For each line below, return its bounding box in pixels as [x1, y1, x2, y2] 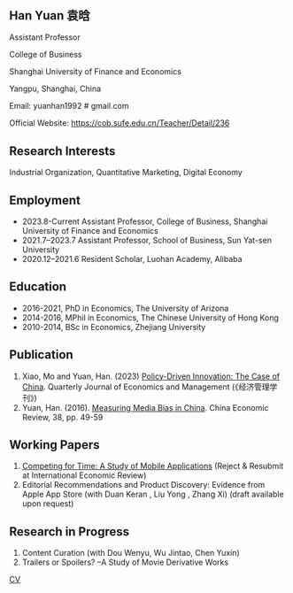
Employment [9, 192, 81, 208]
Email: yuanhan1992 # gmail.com [9, 101, 129, 112]
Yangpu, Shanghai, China [9, 83, 102, 94]
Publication [9, 347, 73, 363]
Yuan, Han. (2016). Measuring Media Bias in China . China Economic [21, 402, 269, 412]
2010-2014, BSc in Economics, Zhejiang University [21, 321, 206, 332]
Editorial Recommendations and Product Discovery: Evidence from [21, 480, 266, 490]
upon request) [21, 498, 74, 509]
